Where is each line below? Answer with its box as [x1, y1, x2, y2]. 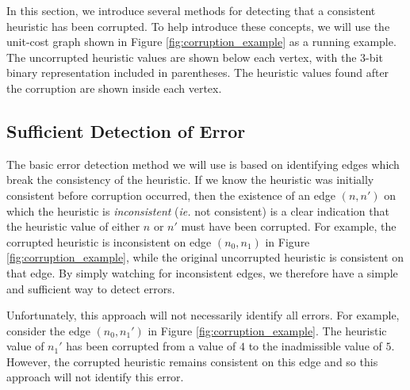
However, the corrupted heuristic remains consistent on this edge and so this [6, 353, 378, 369]
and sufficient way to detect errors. [6, 280, 175, 296]
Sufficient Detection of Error [6, 118, 246, 143]
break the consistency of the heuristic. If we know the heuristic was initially [6, 171, 374, 188]
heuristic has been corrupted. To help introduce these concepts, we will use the [6, 17, 390, 34]
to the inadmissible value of [248, 338, 382, 354]
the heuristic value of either [6, 218, 140, 235]
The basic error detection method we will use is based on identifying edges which [6, 155, 400, 172]
